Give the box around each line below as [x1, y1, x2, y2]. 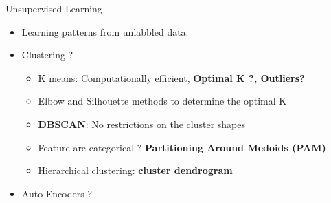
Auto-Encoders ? [21, 186, 92, 200]
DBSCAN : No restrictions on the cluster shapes [38, 116, 246, 131]
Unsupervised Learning [5, 1, 102, 15]
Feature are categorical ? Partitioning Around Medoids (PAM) [38, 140, 326, 154]
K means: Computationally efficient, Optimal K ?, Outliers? [38, 70, 305, 85]
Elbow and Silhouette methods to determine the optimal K [38, 94, 287, 108]
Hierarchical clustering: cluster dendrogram [38, 163, 233, 178]
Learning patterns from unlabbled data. [21, 24, 189, 39]
